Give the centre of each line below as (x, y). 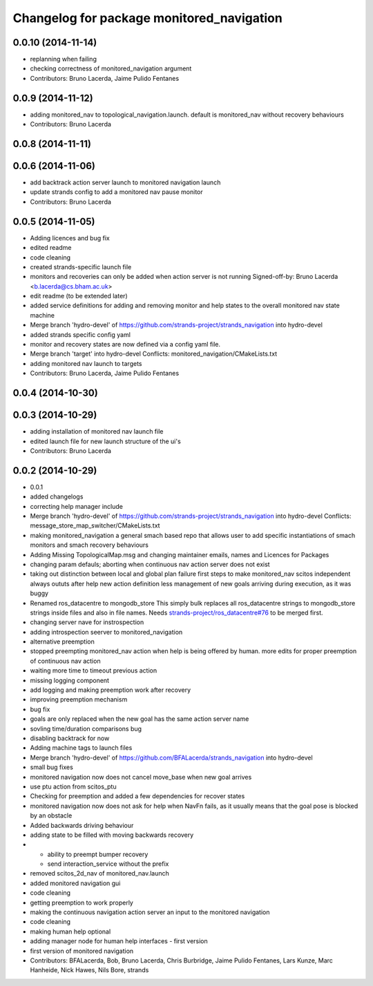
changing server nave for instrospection (87, 622)
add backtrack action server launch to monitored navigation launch (125, 182)
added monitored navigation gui (75, 883)
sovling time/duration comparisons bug (86, 728)
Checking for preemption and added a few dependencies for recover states (137, 796)
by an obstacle (51, 815)
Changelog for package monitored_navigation (147, 18)
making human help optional (70, 931)
